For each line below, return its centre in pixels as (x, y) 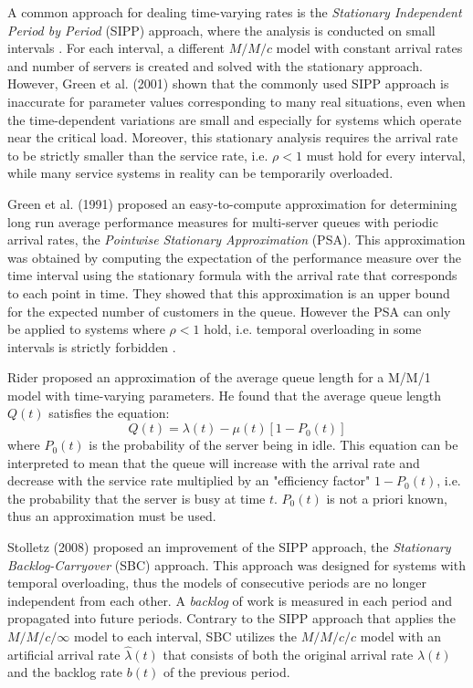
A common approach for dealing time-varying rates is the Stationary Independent (235, 12)
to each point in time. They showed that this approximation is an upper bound (229, 292)
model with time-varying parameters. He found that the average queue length (225, 395)
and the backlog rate (65, 672)
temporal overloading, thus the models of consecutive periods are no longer (217, 583)
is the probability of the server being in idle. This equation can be (273, 445)
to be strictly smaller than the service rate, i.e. (138, 155)
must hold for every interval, (386, 155)
